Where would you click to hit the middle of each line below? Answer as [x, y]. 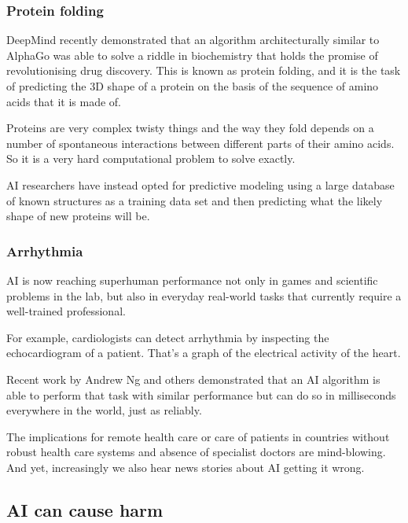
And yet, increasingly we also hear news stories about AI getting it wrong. [186, 467]
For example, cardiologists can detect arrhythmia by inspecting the [168, 337]
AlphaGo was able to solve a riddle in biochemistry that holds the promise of [192, 55]
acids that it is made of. [64, 101]
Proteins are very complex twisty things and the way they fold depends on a [190, 128]
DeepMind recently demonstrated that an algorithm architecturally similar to [193, 40]
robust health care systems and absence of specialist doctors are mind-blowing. [196, 452]
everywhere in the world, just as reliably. [104, 410]
